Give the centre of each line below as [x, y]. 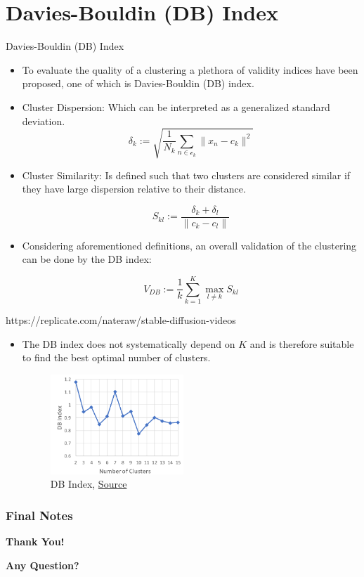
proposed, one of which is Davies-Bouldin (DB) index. [138, 83]
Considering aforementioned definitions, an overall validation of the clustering [189, 245]
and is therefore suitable [302, 343]
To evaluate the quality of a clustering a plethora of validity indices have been [190, 69]
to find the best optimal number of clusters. [116, 357]
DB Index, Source [89, 484]
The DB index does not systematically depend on [129, 343]
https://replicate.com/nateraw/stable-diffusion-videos [121, 320]
